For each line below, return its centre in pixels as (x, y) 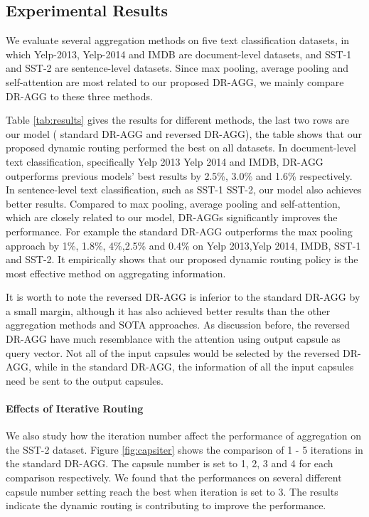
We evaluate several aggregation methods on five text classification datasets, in (178, 40)
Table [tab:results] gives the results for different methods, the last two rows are (178, 120)
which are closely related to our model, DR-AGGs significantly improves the (172, 217)
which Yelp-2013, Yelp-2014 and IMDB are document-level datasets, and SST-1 (179, 54)
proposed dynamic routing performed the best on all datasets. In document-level (181, 148)
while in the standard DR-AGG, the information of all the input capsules (194, 367)
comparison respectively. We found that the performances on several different (174, 478)
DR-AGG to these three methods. (79, 96)
